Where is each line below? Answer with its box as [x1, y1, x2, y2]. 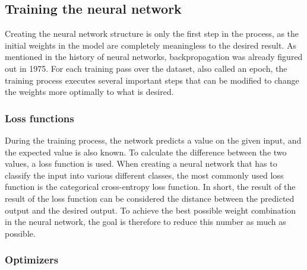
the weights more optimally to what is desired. [5, 85, 174, 98]
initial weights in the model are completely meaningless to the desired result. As [5, 39, 296, 51]
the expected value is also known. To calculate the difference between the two [5, 145, 287, 158]
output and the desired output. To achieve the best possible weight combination [5, 204, 296, 216]
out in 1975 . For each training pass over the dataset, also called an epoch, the [5, 62, 287, 74]
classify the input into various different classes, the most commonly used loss [5, 169, 284, 181]
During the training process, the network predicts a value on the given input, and [5, 134, 302, 146]
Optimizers [5, 252, 59, 267]
